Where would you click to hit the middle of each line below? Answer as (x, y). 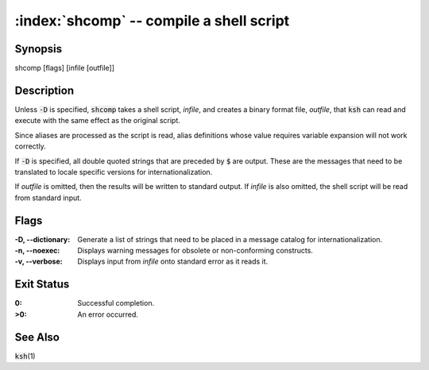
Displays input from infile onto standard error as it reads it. (173, 261)
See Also (37, 337)
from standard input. (48, 198)
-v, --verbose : (39, 261)
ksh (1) (25, 356)
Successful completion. (116, 303)
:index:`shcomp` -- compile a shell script (152, 21)
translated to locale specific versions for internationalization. (114, 172)
